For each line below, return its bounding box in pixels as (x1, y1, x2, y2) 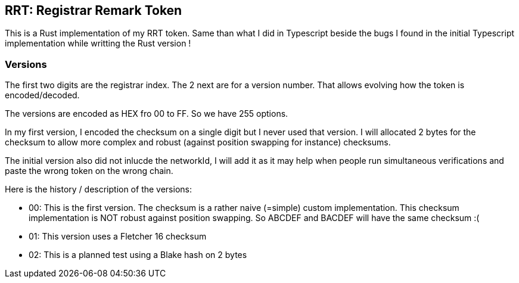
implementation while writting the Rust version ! (5, 38, 191, 49)
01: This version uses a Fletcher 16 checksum (29, 231, 207, 242)
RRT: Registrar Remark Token (5, 3, 182, 18)
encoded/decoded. (5, 90, 80, 101)
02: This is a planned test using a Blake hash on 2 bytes (29, 250, 247, 260)
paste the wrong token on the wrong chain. (5, 166, 173, 176)
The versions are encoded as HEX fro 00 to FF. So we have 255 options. (5, 108, 288, 119)
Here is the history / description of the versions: (5, 184, 192, 195)
